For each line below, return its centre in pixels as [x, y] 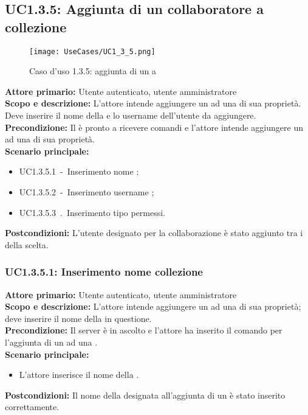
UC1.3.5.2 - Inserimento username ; [87, 192]
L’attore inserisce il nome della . [79, 375]
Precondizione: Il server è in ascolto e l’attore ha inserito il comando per [144, 330]
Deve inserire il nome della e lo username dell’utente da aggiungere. [131, 115]
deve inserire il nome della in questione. [78, 318]
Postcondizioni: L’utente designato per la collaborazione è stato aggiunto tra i [154, 233]
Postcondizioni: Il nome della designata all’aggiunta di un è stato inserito [145, 395]
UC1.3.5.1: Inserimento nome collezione [104, 272]
